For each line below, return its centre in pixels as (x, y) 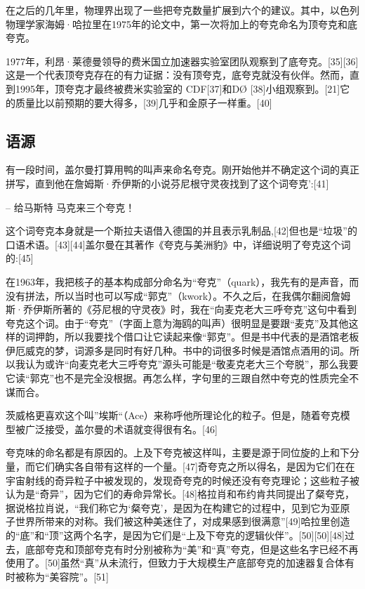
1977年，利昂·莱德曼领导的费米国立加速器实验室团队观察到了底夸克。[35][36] (182, 61)
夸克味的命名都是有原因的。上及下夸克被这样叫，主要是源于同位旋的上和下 (178, 452)
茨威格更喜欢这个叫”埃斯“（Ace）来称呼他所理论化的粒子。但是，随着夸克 (173, 415)
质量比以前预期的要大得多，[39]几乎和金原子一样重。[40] (144, 102)
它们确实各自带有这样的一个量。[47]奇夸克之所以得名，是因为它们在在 (195, 466)
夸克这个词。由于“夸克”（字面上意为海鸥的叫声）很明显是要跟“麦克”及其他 (177, 323)
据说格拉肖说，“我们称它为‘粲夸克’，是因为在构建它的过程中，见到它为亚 (173, 507)
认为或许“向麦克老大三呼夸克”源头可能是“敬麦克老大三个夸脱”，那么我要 (192, 364)
